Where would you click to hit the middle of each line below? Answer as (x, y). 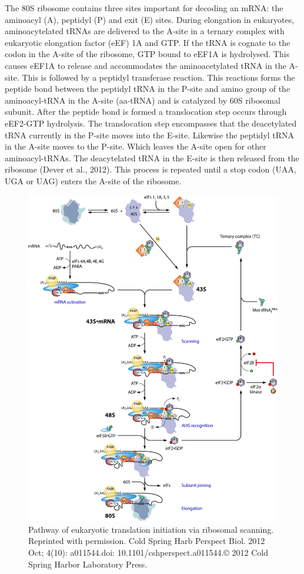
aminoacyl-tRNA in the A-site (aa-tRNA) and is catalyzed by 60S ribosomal (143, 100)
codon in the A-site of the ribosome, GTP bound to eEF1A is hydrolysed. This (147, 54)
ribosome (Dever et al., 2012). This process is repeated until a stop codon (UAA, (151, 169)
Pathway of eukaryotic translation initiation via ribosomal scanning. (151, 529)
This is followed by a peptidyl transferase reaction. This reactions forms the (158, 77)
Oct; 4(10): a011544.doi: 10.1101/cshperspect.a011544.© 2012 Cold (148, 553)
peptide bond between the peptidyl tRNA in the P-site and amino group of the (148, 89)
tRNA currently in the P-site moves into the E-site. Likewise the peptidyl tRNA (150, 135)
